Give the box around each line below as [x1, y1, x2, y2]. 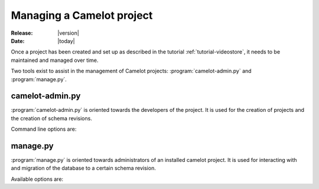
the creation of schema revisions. [11, 115, 93, 122]
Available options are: [11, 175, 64, 183]
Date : [11, 37, 25, 44]
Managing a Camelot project [11, 9, 153, 22]
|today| [57, 37, 75, 44]
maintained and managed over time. [11, 57, 99, 64]
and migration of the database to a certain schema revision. [11, 165, 156, 172]
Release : [11, 29, 33, 37]
